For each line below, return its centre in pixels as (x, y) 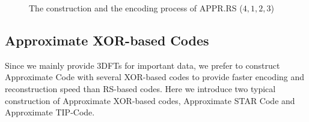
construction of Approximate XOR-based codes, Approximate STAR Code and (150, 100)
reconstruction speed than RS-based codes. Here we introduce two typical (140, 88)
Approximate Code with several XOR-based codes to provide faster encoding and (155, 77)
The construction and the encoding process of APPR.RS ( (136, 8)
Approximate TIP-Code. (50, 112)
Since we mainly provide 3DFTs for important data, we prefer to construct (142, 65)
